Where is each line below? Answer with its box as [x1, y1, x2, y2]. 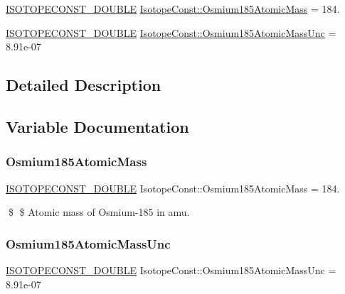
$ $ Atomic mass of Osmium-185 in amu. [8, 205, 190, 219]
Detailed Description [6, 74, 161, 96]
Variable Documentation [6, 115, 189, 137]
